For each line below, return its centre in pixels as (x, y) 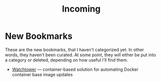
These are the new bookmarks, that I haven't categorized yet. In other (74, 49)
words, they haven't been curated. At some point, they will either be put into (80, 55)
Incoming (81, 9)
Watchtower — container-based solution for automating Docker (75, 69)
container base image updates (42, 74)
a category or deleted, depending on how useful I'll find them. (66, 60)
